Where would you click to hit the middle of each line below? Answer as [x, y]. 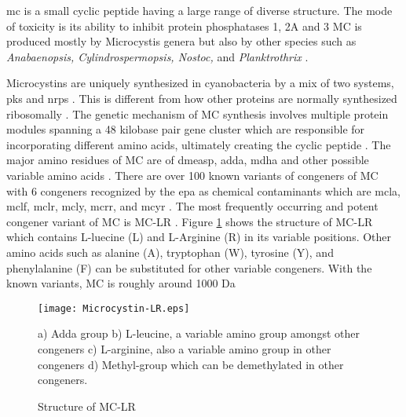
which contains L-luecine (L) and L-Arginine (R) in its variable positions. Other [199, 237]
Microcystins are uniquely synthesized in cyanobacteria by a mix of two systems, [200, 83]
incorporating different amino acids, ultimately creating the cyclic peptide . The [199, 144]
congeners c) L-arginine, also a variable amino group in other [185, 348]
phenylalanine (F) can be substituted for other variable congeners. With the [189, 267]
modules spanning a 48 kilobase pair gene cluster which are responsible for [186, 129]
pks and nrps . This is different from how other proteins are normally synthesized [202, 98]
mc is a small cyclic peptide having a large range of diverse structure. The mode [199, 10]
